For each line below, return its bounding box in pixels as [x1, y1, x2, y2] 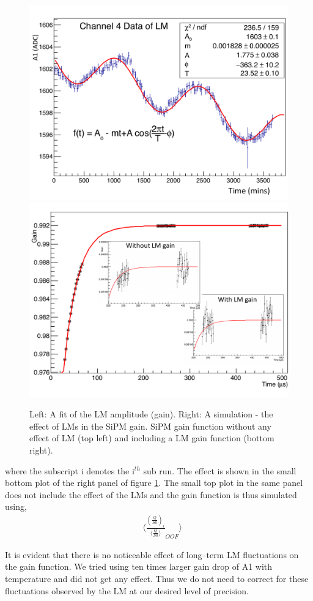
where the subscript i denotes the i [5, 464, 134, 477]
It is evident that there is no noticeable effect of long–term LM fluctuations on [5, 548, 299, 561]
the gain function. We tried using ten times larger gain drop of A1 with [5, 560, 273, 573]
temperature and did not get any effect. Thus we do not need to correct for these [5, 572, 309, 584]
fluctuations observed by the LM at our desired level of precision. [5, 584, 249, 597]
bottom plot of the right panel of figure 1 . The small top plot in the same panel [5, 476, 303, 489]
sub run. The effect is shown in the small [143, 464, 296, 477]
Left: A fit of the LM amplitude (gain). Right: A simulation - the [29, 408, 273, 420]
